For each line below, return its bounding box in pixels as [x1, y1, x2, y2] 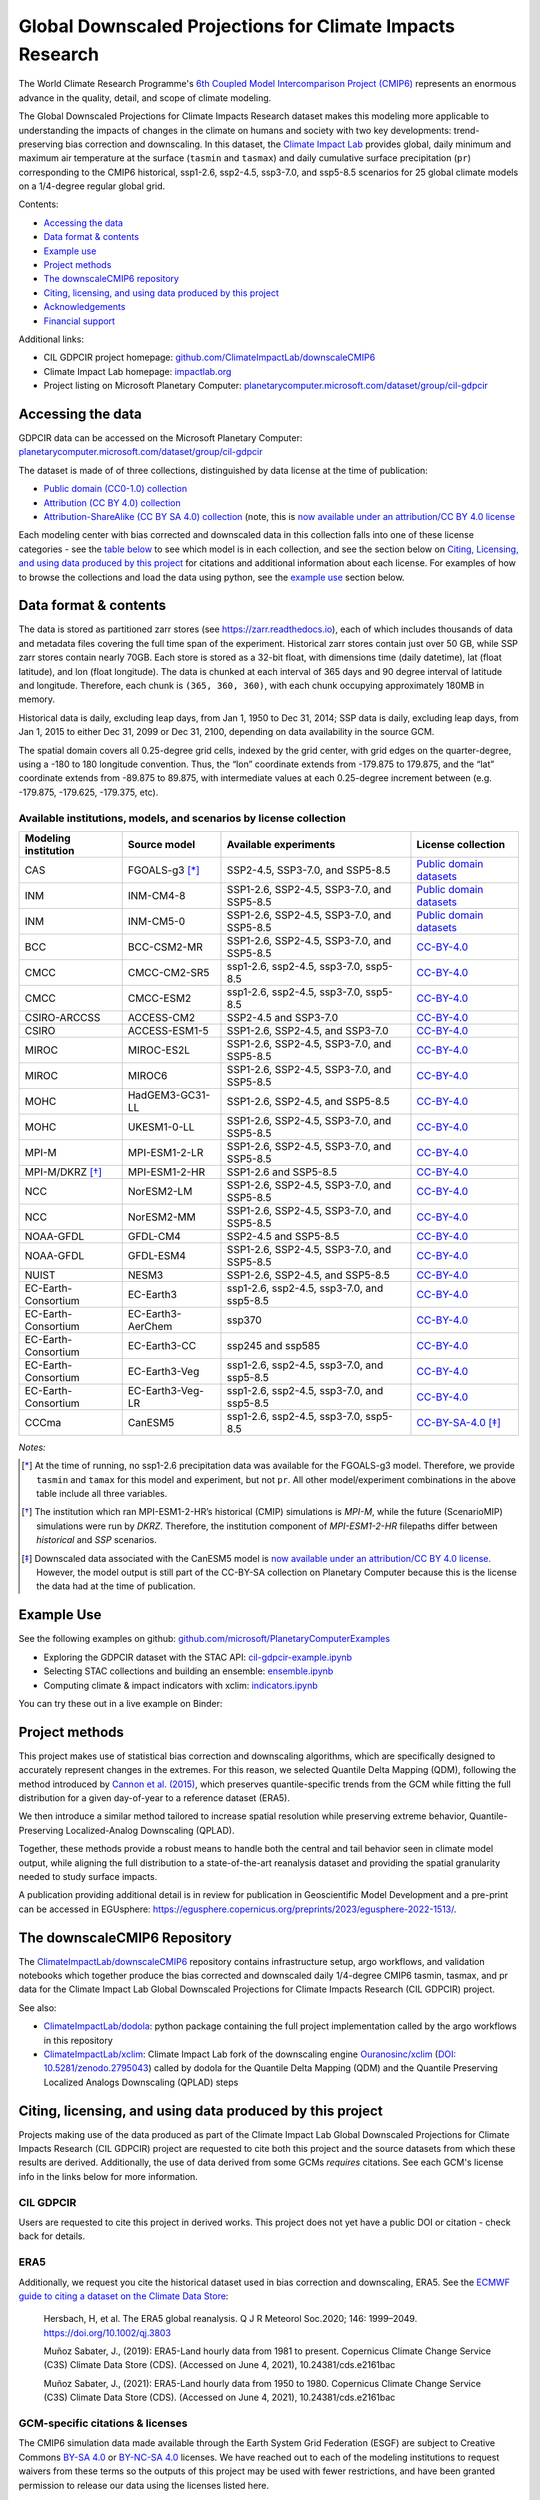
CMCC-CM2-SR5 [127, 965, 210, 979]
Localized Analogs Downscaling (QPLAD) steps [43, 2076, 239, 2088]
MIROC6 [127, 1068, 168, 1082]
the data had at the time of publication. [36, 1580, 196, 1592]
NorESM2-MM [127, 1210, 196, 1224]
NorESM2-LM [127, 1184, 193, 1198]
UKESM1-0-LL [127, 1120, 195, 1134]
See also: [18, 2001, 57, 2014]
